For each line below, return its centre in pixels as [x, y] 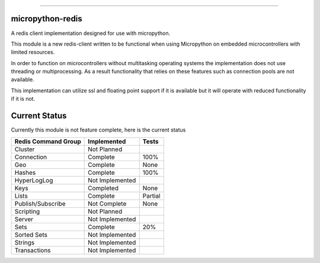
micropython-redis [47, 19]
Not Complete [107, 203]
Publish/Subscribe [40, 203]
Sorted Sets [31, 235]
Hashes [25, 172]
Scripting [27, 211]
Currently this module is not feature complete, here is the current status [98, 130]
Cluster [25, 149]
